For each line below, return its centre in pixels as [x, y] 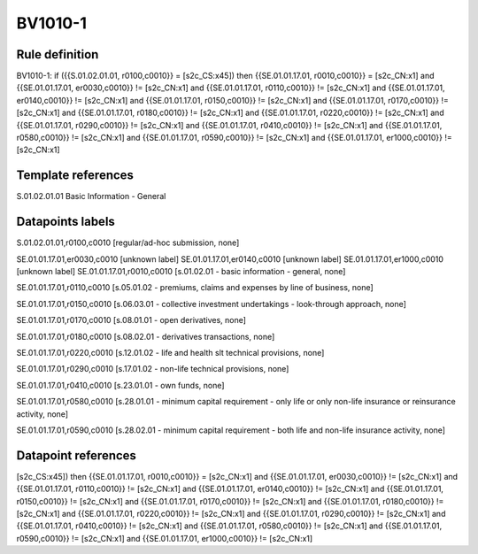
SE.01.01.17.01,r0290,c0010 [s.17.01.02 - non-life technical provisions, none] [153, 369]
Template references [75, 176]
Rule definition [58, 54]
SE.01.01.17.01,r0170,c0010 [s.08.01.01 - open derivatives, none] [131, 320]
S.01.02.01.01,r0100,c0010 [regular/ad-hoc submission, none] [128, 242]
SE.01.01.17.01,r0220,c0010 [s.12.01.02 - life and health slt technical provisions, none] [170, 352]
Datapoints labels [66, 222]
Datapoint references [77, 455]
